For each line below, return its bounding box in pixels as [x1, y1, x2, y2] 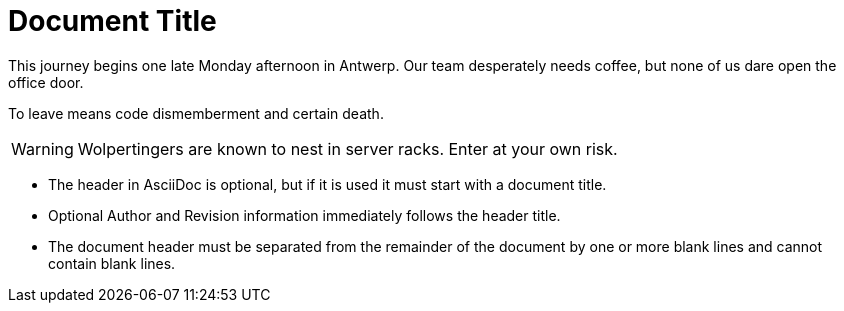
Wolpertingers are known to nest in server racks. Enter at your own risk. [77, 138, 618, 159]
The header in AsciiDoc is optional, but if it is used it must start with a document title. [48, 175, 607, 193]
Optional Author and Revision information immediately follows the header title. [48, 206, 561, 224]
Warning [11, 138, 74, 159]
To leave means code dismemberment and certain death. [8, 104, 384, 122]
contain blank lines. [48, 254, 176, 272]
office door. [8, 73, 84, 91]
